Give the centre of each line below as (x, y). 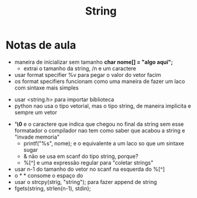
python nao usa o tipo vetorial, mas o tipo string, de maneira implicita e (103, 106)
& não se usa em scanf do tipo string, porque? (81, 156)
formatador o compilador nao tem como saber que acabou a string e (100, 130)
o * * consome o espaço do (49, 175)
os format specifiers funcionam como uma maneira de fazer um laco (100, 81)
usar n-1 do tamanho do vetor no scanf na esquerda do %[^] (89, 169)
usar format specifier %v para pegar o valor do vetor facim (88, 74)
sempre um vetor (36, 112)
